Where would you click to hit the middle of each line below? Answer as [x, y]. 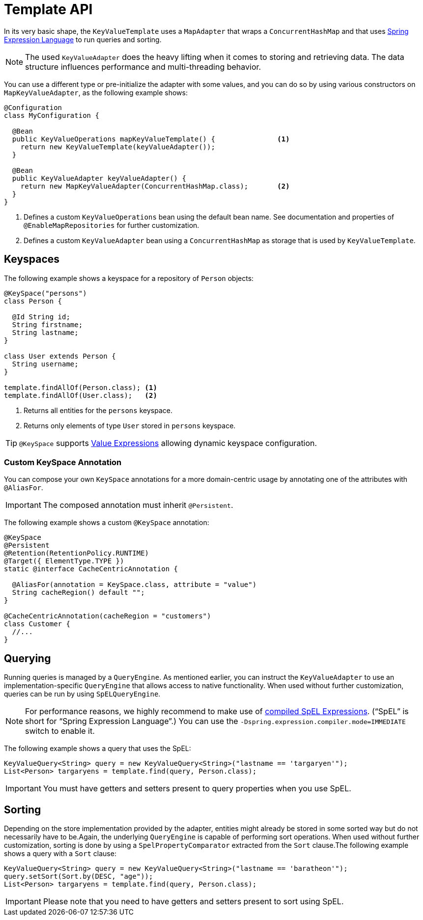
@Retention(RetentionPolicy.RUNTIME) [77, 553]
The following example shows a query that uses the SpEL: [98, 749]
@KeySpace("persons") [45, 293]
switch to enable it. [60, 731]
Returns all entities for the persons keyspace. [98, 410]
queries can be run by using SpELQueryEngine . [82, 694]
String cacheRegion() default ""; [78, 593]
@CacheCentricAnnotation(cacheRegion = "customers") [108, 616]
